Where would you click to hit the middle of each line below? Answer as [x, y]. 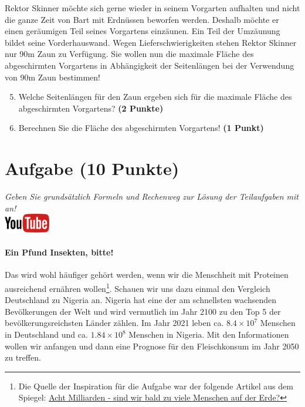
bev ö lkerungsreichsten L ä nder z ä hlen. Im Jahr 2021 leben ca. [114, 323]
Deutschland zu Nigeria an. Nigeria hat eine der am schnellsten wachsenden [140, 300]
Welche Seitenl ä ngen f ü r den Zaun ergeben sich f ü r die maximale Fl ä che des [155, 97]
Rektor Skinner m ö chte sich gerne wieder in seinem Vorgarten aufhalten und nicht [152, 8]
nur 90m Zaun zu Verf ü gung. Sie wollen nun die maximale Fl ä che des [129, 54]
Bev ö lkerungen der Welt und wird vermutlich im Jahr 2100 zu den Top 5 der [143, 311]
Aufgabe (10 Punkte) [92, 168]
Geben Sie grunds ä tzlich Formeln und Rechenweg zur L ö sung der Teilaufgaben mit [152, 196]
